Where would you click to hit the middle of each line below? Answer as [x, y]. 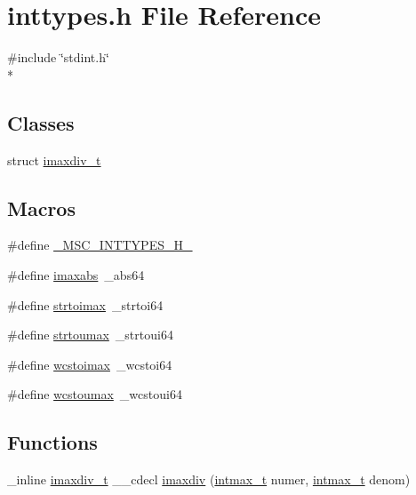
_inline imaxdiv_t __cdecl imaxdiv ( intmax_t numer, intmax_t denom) [209, 479]
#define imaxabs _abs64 [76, 274]
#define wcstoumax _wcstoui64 [95, 394]
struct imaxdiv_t [54, 160]
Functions [52, 442]
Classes [41, 122]
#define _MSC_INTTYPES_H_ [100, 245]
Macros [41, 208]
